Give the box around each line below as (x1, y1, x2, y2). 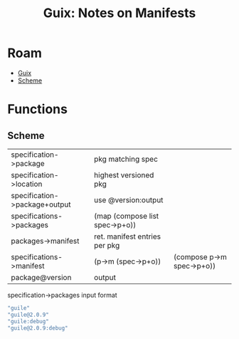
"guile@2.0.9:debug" (7, 324, 69, 332)
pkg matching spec (93, 154, 159, 164)
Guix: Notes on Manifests (43, 5, 196, 21)
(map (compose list (93, 211, 159, 221)
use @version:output (93, 194, 164, 204)
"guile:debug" (7, 318, 50, 325)
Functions (7, 101, 68, 118)
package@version (11, 272, 72, 282)
